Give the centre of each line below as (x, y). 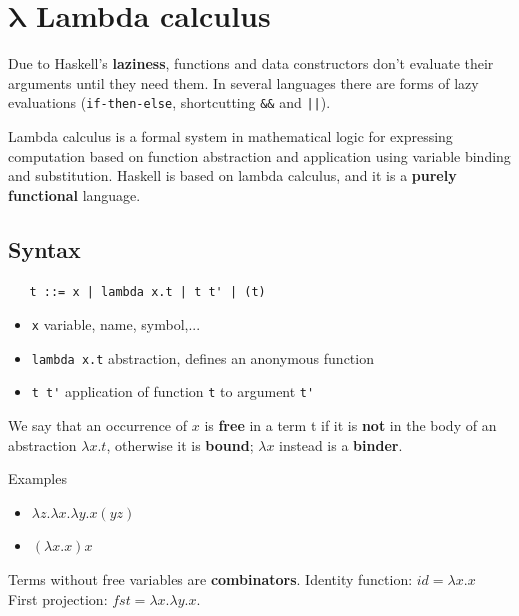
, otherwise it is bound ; (180, 444)
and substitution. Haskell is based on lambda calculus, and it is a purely (232, 175)
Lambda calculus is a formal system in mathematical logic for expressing (230, 135)
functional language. (74, 194)
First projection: (58, 598)
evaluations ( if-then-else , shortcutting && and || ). (169, 102)
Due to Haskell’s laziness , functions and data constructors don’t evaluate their (251, 63)
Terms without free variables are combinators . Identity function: (210, 579)
